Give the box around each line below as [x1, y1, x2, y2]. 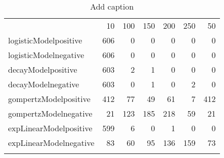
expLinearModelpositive [8, 122, 93, 134]
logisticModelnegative [8, 49, 84, 61]
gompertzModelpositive [8, 93, 91, 104]
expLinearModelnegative [8, 137, 95, 148]
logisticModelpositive [8, 34, 82, 46]
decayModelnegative [8, 78, 79, 90]
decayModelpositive [8, 64, 77, 75]
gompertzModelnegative [8, 108, 93, 119]
